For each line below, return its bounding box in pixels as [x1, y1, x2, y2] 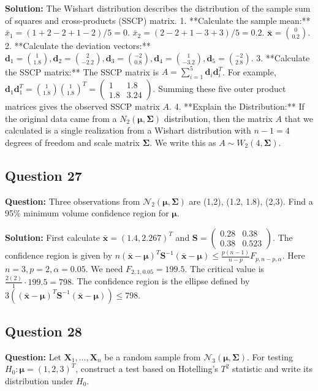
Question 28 [5, 321, 82, 340]
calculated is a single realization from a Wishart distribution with [5, 124, 251, 137]
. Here [282, 249, 305, 262]
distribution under [5, 374, 74, 387]
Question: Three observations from [5, 194, 140, 207]
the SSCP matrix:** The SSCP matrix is [5, 65, 159, 78]
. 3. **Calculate [251, 51, 310, 64]
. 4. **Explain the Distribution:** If [169, 100, 305, 113]
